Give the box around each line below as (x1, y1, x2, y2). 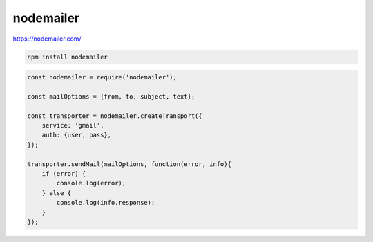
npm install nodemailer (27, 52, 108, 61)
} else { (41, 189, 72, 196)
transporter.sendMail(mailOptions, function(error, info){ (27, 160, 231, 168)
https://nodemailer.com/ (12, 34, 82, 43)
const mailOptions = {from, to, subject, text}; (27, 92, 195, 100)
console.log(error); (56, 179, 126, 188)
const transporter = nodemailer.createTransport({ (27, 112, 203, 120)
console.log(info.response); (56, 199, 155, 207)
